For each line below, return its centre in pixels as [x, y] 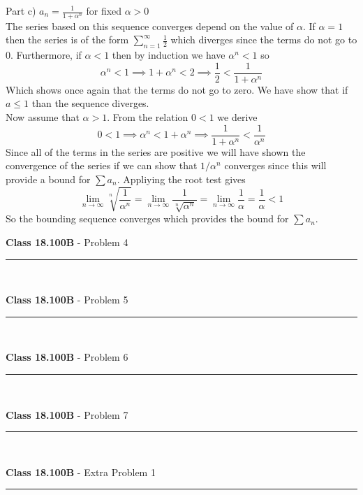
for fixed [104, 10]
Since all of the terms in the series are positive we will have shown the [156, 151]
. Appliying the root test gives [181, 179]
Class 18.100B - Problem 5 [67, 300]
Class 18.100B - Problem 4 [67, 242]
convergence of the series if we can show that [102, 165]
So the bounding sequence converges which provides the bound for [147, 218]
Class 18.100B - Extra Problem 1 [81, 472]
